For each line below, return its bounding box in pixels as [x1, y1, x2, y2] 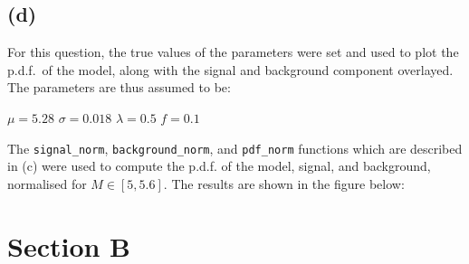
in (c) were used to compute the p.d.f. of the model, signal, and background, [7, 156, 431, 175]
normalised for [7, 174, 87, 193]
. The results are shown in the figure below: [163, 174, 405, 193]
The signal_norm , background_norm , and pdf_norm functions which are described [7, 138, 463, 157]
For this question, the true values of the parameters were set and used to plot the [7, 42, 459, 61]
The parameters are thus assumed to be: [7, 78, 231, 97]
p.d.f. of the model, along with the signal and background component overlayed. [7, 60, 454, 79]
